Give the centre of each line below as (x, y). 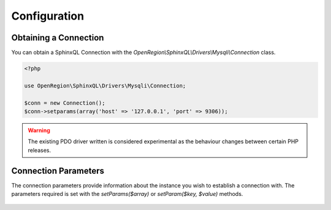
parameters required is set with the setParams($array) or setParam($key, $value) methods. (127, 194)
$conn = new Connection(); (65, 103)
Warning (39, 130)
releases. (40, 150)
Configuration (48, 16)
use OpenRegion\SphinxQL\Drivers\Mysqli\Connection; (105, 85)
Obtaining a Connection (58, 38)
